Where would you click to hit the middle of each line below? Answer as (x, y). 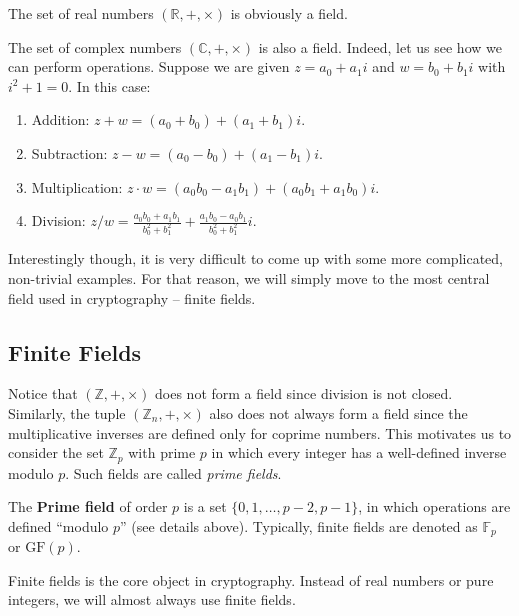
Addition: (60, 119)
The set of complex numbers (95, 46)
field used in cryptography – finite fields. (132, 297)
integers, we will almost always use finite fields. (152, 599)
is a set (205, 506)
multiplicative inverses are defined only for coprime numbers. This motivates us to (260, 432)
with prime (162, 452)
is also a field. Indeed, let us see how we (380, 46)
